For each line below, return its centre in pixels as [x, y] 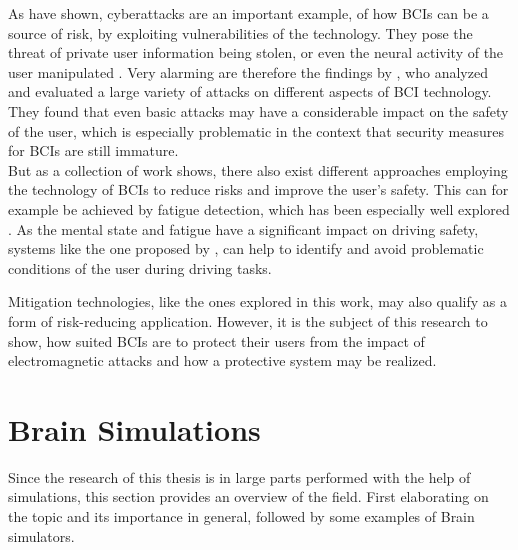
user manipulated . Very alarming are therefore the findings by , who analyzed [248, 71]
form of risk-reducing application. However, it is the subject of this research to [248, 320]
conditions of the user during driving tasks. [140, 267]
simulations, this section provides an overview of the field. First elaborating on [248, 496]
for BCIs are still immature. [93, 150]
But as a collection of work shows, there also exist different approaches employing [258, 169]
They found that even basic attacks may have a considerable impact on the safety [258, 110]
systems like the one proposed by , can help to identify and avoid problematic [246, 248]
